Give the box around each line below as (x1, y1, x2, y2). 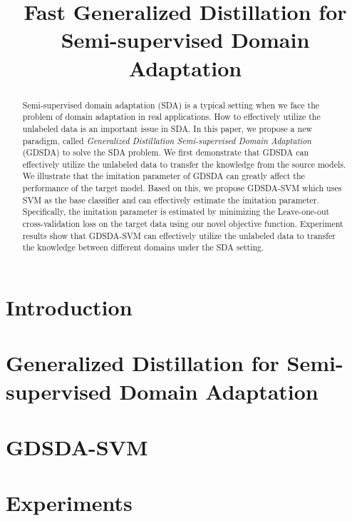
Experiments (6, 488, 133, 517)
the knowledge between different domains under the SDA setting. (22, 241, 264, 253)
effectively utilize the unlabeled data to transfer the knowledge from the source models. (22, 158, 346, 170)
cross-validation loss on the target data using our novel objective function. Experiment (22, 218, 343, 230)
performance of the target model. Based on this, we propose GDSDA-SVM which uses (22, 182, 342, 194)
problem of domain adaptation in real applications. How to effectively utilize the (22, 111, 321, 123)
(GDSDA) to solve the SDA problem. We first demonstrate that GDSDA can (22, 146, 309, 158)
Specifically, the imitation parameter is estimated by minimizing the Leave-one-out (22, 206, 330, 218)
